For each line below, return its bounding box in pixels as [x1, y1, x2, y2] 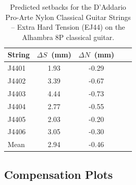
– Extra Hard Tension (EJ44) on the [11, 22, 125, 32]
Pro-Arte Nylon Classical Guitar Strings [5, 11, 131, 22]
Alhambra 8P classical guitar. [22, 31, 115, 42]
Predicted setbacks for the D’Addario [10, 2, 126, 12]
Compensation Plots [4, 166, 113, 182]
